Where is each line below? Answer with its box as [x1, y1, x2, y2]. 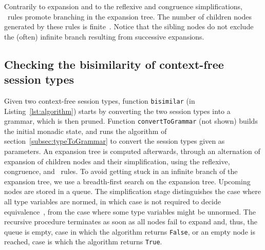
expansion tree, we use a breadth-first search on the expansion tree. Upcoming [4, 176, 251, 186]
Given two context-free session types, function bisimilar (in [4, 95, 195, 106]
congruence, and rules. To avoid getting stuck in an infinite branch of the [4, 166, 238, 177]
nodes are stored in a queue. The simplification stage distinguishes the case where [4, 186, 261, 197]
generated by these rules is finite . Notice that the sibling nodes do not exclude [4, 21, 254, 32]
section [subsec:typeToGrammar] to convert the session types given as [4, 136, 225, 146]
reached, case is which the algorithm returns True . [4, 236, 162, 247]
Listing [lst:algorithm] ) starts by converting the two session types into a [4, 105, 231, 116]
